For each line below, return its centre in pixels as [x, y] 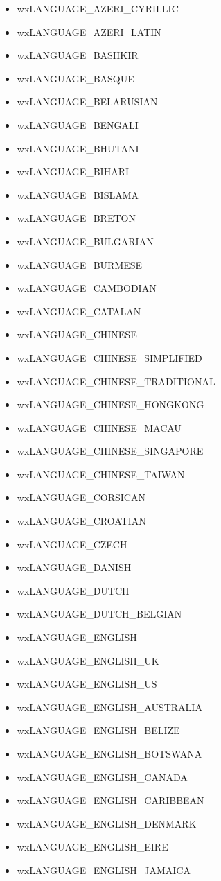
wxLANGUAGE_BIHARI [73, 172]
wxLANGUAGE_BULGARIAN [85, 241]
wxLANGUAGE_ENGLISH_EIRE [92, 847]
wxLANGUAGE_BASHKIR [78, 55]
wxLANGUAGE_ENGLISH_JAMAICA [104, 870]
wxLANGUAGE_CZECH [72, 544]
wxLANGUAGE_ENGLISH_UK [88, 660]
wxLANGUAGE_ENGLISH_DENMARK [107, 823]
